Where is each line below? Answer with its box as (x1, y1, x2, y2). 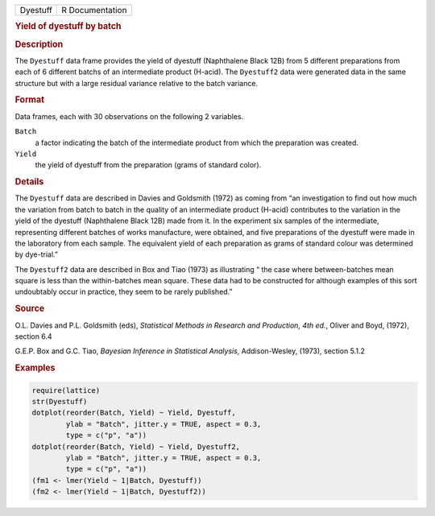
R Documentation (61, 5, 127, 15)
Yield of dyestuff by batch (14, 21, 122, 32)
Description (14, 39, 64, 50)
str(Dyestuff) (31, 397, 88, 406)
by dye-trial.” (14, 250, 58, 259)
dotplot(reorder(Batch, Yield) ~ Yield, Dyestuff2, (31, 442, 241, 451)
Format (14, 94, 44, 105)
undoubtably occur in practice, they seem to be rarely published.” (14, 287, 233, 297)
